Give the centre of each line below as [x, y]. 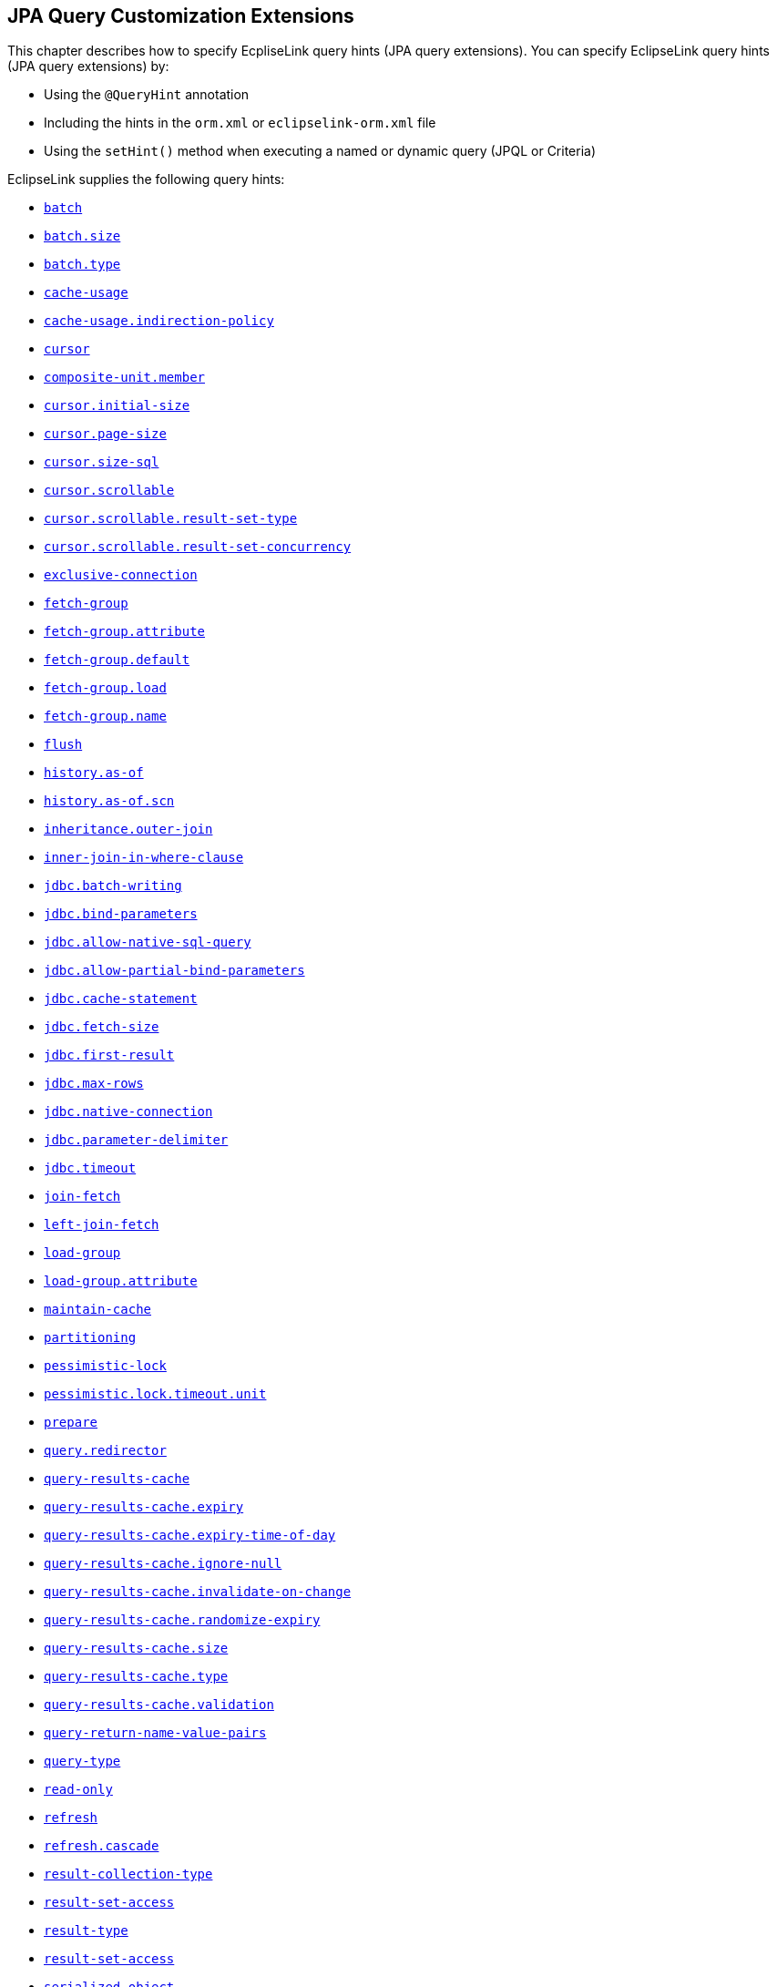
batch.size [82, 236]
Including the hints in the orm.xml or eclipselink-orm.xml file [240, 123]
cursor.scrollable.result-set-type [171, 519]
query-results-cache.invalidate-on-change [198, 1592]
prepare [71, 1423]
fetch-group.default [117, 660]
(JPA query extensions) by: [88, 67]
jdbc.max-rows [94, 1084]
